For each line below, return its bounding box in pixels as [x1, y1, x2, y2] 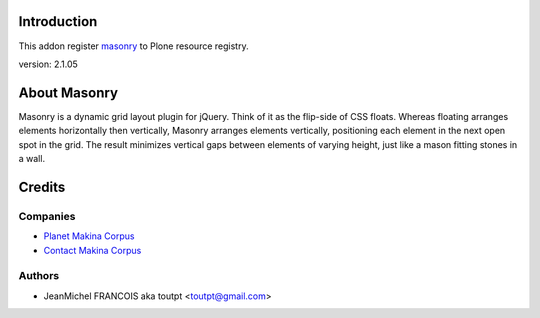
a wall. [18, 152, 45, 164]
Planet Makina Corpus [43, 230, 135, 242]
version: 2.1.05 [18, 58, 79, 70]
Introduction [18, 13, 98, 30]
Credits [18, 178, 66, 195]
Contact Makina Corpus [43, 244, 142, 256]
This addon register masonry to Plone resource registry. [18, 40, 249, 52]
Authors [18, 269, 60, 283]
